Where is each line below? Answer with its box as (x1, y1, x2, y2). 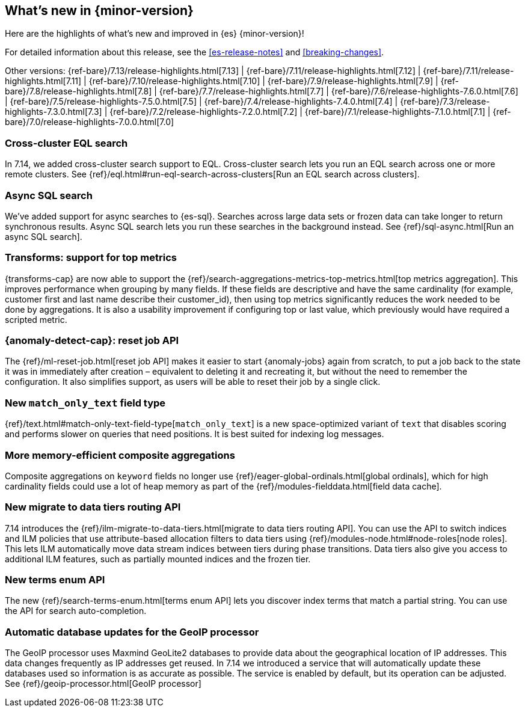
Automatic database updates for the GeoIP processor (5, 625, 259, 638)
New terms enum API (5, 574, 105, 586)
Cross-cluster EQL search (5, 137, 128, 149)
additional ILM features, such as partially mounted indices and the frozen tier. (5, 553, 311, 564)
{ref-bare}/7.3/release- (400, 96, 490, 107)
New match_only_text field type (5, 396, 166, 409)
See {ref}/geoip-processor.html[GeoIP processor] (5, 678, 201, 689)
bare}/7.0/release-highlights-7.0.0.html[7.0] (5, 117, 174, 127)
